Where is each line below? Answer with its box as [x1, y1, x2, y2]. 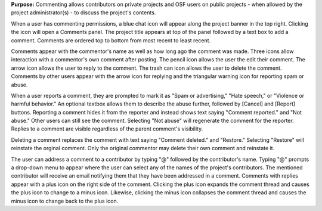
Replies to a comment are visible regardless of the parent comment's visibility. [11, 125, 203, 132]
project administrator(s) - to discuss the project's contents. [11, 9, 156, 16]
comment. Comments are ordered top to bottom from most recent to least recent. [11, 36, 211, 44]
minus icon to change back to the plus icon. [11, 197, 119, 204]
